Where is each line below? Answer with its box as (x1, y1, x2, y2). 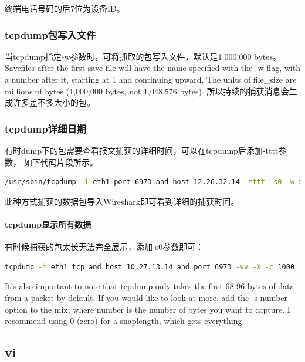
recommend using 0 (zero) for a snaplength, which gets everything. (5, 314, 245, 327)
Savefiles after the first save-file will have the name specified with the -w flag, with (5, 62, 300, 74)
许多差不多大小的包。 (12, 96, 95, 109)
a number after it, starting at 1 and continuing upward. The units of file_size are (5, 73, 297, 85)
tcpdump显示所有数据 (5, 218, 91, 230)
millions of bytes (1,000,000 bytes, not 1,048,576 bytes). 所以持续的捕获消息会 (5, 84, 289, 97)
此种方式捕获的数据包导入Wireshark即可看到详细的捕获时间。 (5, 195, 239, 207)
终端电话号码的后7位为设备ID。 (5, 2, 125, 14)
